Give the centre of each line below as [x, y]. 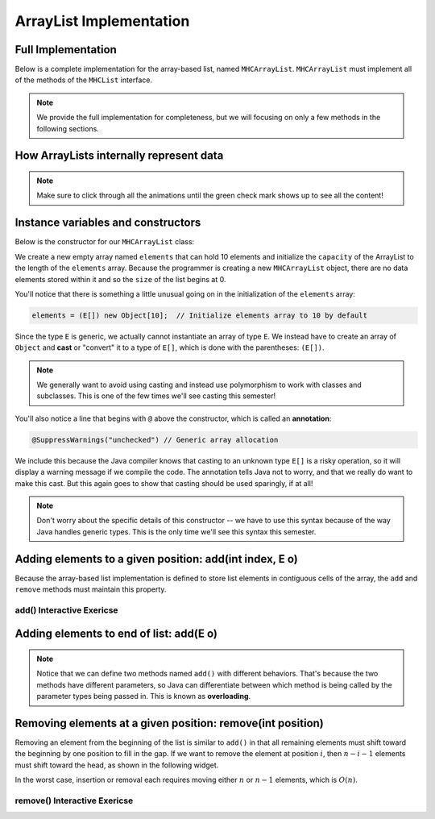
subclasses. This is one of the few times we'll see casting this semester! [156, 396]
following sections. [68, 128]
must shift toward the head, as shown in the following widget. [117, 765]
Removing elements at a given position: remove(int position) [169, 723]
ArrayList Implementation [102, 21]
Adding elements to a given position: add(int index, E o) [156, 559]
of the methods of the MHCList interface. [84, 80]
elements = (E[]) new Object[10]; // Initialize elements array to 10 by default [200, 315]
